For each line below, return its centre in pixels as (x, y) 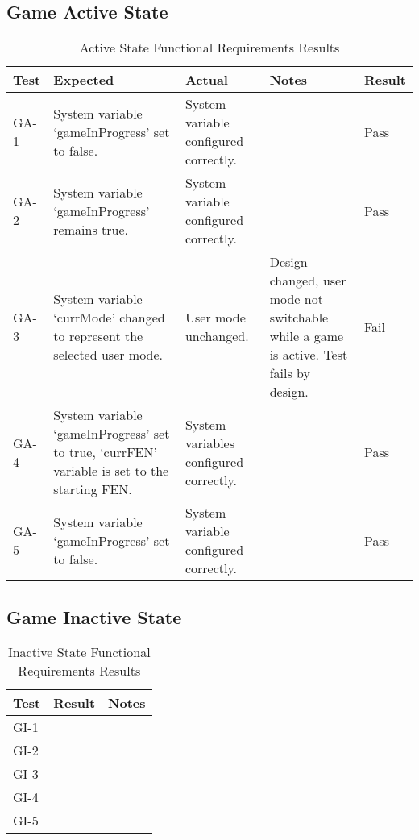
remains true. (91, 229)
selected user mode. (108, 355)
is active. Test (309, 355)
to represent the (98, 336)
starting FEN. (93, 489)
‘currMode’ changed (109, 318)
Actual (206, 80)
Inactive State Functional (79, 652)
